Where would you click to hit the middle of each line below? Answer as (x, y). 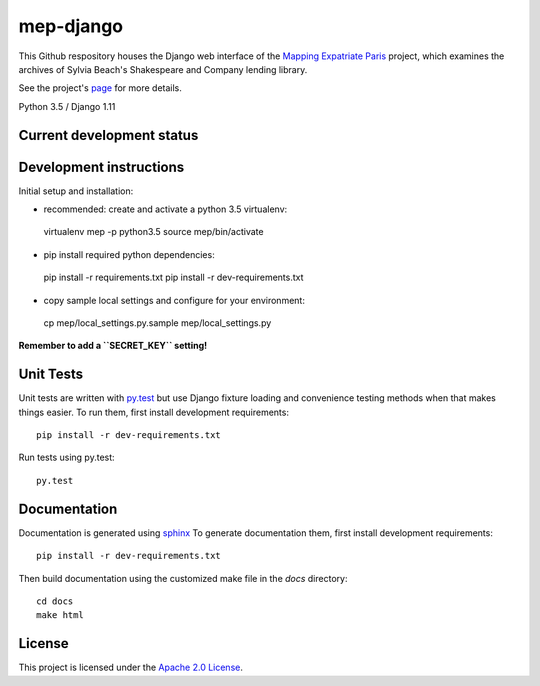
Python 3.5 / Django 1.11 (67, 106)
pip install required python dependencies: (129, 254)
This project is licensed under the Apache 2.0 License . (131, 667)
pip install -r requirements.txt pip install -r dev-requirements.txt (173, 277)
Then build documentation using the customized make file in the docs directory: (183, 578)
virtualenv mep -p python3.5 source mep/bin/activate (153, 232)
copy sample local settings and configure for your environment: (174, 300)
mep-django (71, 26)
